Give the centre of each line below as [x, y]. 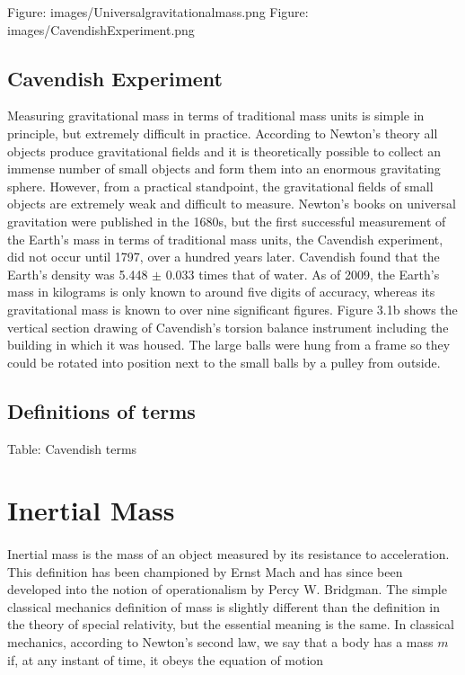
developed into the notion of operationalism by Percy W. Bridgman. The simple [227, 589]
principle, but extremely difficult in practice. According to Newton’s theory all [223, 133]
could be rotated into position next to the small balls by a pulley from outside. [224, 362]
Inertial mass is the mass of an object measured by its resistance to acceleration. [228, 554]
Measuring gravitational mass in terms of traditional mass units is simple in [216, 115]
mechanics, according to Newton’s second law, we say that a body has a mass [220, 642]
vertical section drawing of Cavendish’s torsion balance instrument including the [228, 327]
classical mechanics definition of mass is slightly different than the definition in [224, 606]
